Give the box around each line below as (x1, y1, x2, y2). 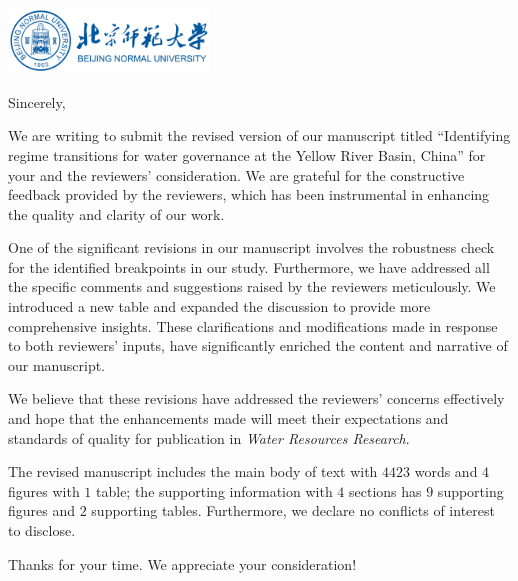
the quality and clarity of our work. (8, 203, 225, 224)
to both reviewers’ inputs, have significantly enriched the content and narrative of (8, 335, 508, 356)
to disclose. (8, 520, 76, 541)
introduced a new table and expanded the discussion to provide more (8, 296, 431, 317)
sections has (348, 480, 422, 501)
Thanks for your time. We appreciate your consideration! (8, 553, 357, 574)
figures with (8, 480, 80, 501)
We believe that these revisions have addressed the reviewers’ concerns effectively (8, 388, 505, 409)
